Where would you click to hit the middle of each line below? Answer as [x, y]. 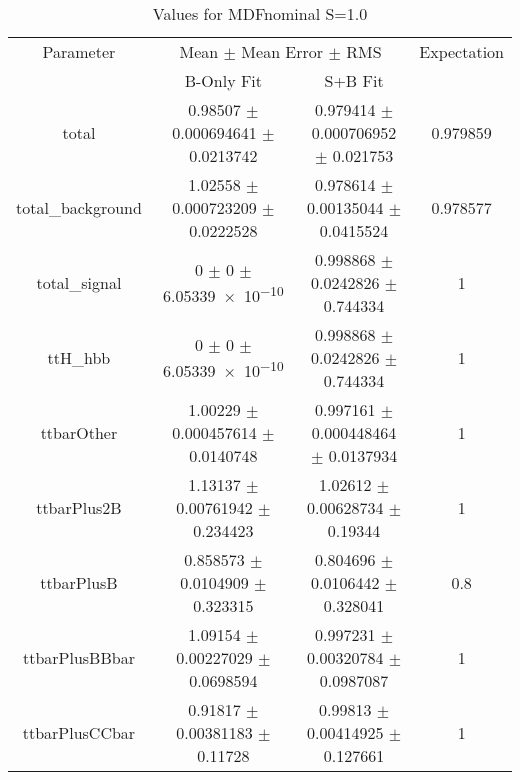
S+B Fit [354, 80]
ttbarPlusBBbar [78, 657]
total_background [79, 207]
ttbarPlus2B [79, 507]
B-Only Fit [223, 80]
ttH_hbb [79, 357]
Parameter [79, 51]
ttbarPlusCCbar [79, 732]
